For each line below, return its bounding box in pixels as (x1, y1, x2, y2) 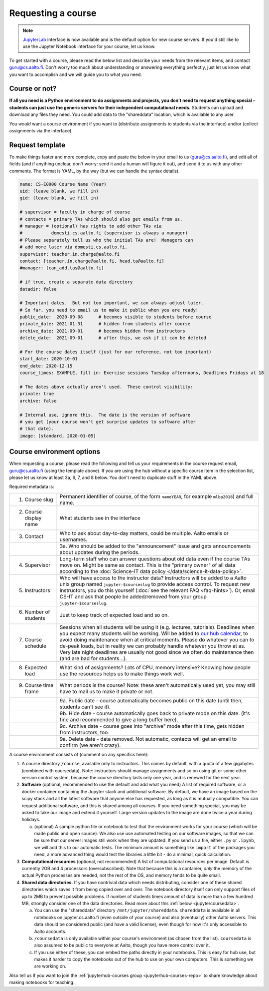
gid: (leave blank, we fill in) (19, 195, 99, 201)
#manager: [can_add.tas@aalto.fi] (19, 265, 104, 271)
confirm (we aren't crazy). (59, 742, 121, 749)
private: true (19, 391, 54, 397)
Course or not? (9, 84, 57, 93)
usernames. (59, 536, 88, 543)
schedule (24, 642, 47, 649)
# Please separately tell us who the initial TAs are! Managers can (19, 237, 193, 243)
